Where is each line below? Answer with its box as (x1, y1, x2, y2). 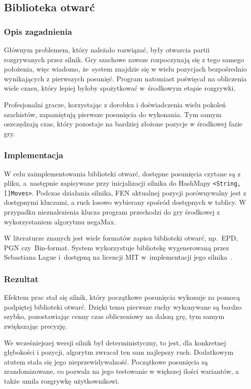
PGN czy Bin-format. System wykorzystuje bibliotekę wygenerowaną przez (4, 242, 229, 252)
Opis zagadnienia (4, 25, 72, 37)
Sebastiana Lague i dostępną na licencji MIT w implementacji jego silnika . (4, 252, 233, 262)
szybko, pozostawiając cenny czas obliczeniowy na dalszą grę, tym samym (4, 311, 225, 321)
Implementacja (4, 149, 64, 161)
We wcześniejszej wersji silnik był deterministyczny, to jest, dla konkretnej (4, 337, 227, 347)
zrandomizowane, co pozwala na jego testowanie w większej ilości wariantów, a (4, 366, 239, 376)
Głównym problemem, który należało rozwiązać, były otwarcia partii (4, 45, 210, 54)
